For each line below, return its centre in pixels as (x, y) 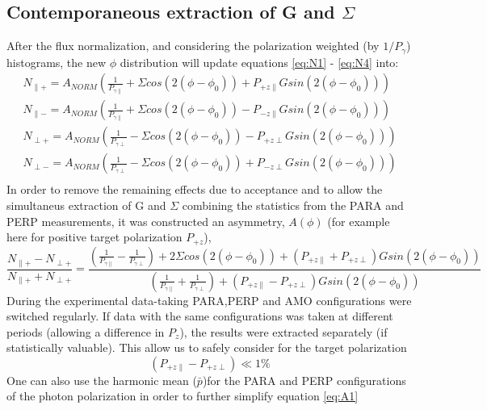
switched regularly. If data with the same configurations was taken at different (200, 316)
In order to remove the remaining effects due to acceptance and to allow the (195, 189)
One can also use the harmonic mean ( (102, 380)
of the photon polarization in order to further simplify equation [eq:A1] (183, 396)
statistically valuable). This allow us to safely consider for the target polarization (207, 347)
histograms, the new (57, 62)
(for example (359, 221)
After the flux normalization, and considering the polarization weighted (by (193, 46)
